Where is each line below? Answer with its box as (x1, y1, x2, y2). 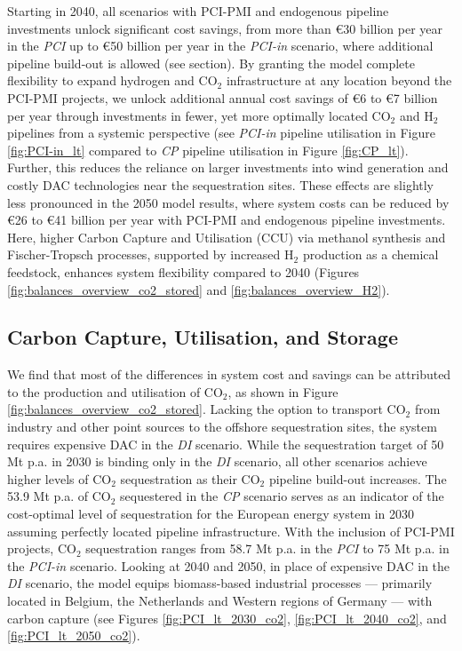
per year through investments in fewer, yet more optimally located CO (7, 106, 391, 124)
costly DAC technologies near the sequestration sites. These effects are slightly (7, 175, 434, 194)
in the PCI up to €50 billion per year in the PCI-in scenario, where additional (7, 36, 434, 55)
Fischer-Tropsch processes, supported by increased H (7, 245, 294, 264)
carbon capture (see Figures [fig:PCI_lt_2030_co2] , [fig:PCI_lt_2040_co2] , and (7, 608, 447, 627)
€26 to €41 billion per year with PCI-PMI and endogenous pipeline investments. (7, 210, 446, 229)
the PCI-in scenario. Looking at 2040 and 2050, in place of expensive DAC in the (7, 556, 450, 575)
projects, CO (7, 539, 76, 558)
